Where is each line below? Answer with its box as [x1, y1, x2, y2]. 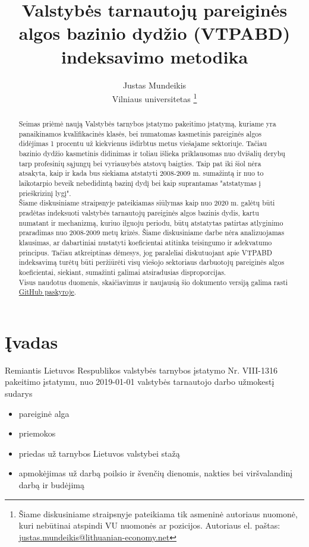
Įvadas [5, 329, 58, 353]
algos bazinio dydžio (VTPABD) [18, 21, 291, 45]
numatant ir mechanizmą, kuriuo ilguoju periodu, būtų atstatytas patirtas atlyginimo [18, 217, 283, 227]
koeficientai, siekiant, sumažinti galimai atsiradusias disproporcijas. [18, 267, 226, 277]
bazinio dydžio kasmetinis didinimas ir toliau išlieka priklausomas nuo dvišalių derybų [18, 148, 285, 159]
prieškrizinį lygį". [18, 188, 71, 198]
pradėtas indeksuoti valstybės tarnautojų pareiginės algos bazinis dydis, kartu [18, 208, 259, 218]
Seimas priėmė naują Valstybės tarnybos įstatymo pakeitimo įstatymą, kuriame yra [18, 119, 276, 129]
